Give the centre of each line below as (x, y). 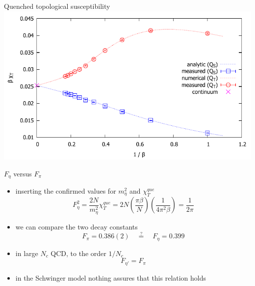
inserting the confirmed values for (66, 191)
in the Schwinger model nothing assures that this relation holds (111, 277)
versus (23, 173)
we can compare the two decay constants (76, 226)
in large (27, 253)
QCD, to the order (78, 253)
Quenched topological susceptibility (57, 6)
